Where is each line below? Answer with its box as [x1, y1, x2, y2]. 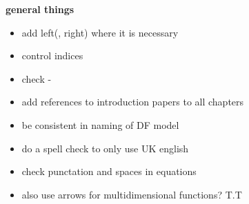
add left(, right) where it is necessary [21, 25, 179, 39]
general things [6, 2, 74, 16]
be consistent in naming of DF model [21, 117, 179, 132]
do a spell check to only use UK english [21, 141, 189, 155]
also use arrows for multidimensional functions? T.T [21, 187, 242, 201]
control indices [21, 48, 83, 63]
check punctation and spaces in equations [21, 164, 197, 178]
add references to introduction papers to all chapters [21, 94, 244, 109]
